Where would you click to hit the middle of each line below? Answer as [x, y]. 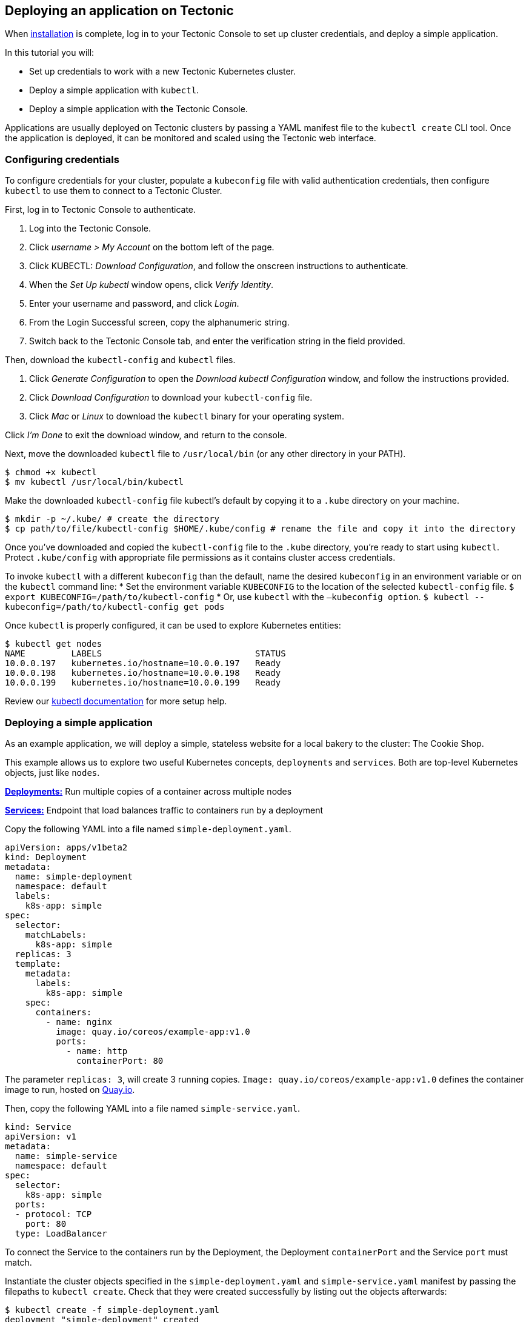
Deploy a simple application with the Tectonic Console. [138, 109]
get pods [204, 607]
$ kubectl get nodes [54, 644]
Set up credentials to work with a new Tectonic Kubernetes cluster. [163, 72]
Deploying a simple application [79, 722]
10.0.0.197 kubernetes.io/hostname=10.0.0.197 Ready [143, 663]
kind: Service [38, 1127]
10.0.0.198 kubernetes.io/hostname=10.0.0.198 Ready [143, 673]
